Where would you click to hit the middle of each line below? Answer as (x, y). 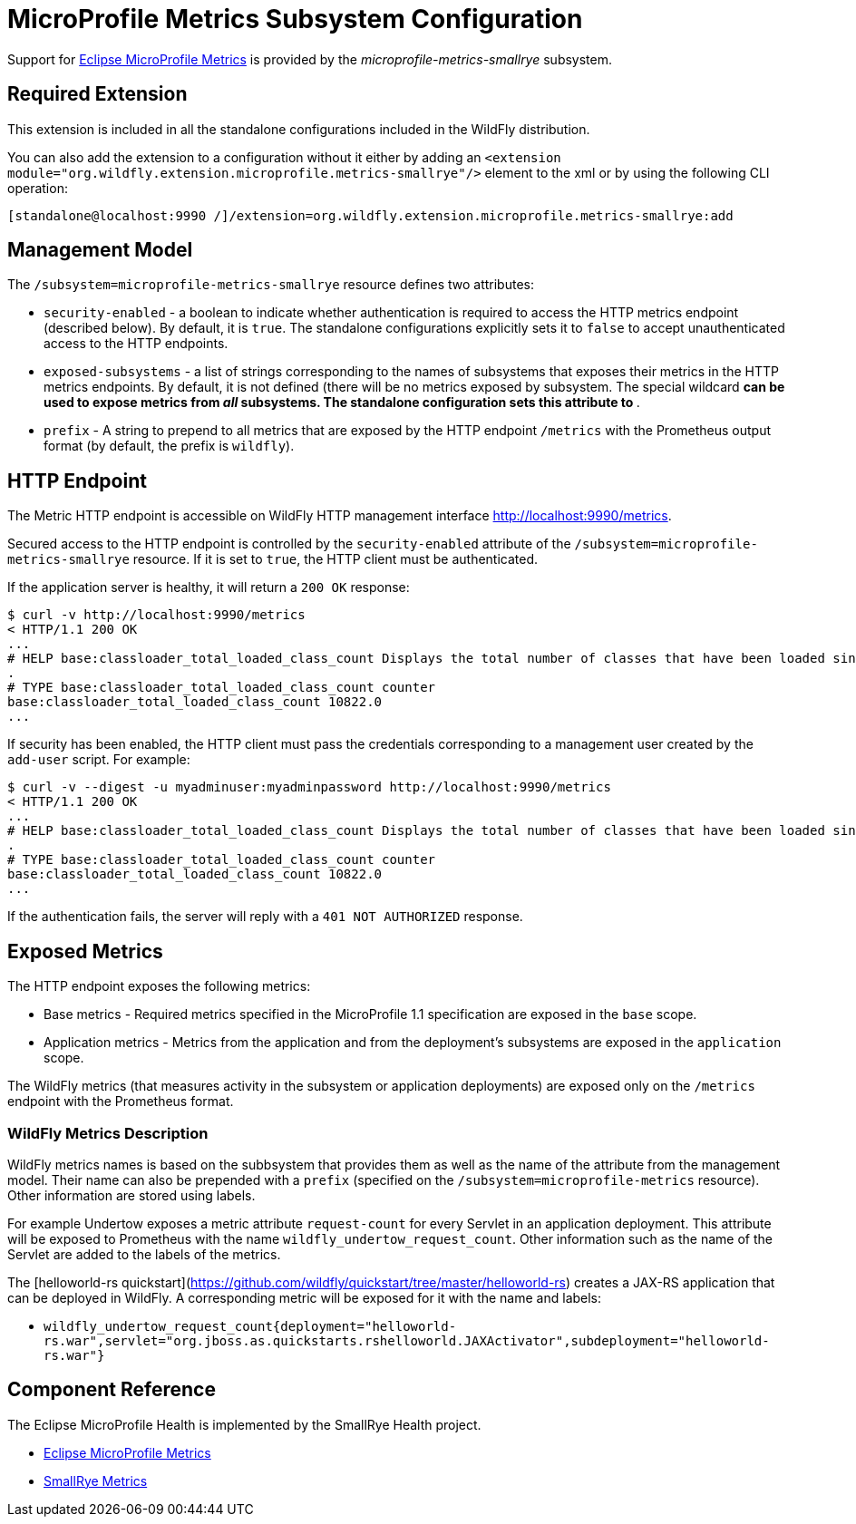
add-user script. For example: (99, 760)
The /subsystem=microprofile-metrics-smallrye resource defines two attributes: (271, 285)
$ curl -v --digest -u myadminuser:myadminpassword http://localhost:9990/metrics (309, 787)
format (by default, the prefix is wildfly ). (169, 446)
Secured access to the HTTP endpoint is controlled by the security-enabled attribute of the (289, 544)
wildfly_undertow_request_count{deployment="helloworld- (250, 1326)
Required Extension (97, 94)
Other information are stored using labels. (131, 1195)
